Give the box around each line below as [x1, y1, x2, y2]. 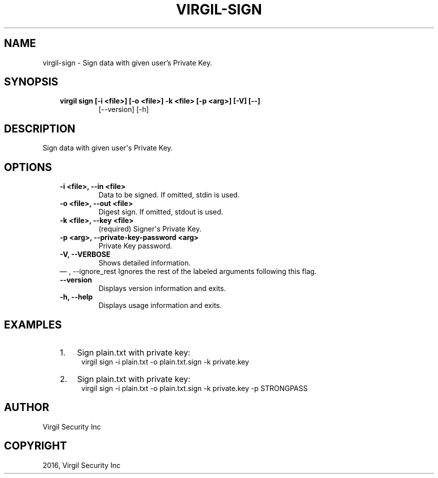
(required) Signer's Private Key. [98, 224, 201, 233]
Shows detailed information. [98, 258, 191, 267]
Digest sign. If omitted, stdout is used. [98, 207, 223, 216]
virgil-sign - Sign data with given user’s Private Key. [42, 58, 212, 67]
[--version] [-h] [98, 105, 149, 114]
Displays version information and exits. [98, 284, 226, 293]
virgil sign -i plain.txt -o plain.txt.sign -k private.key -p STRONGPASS [81, 383, 308, 392]
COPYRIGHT [4, 439, 67, 452]
